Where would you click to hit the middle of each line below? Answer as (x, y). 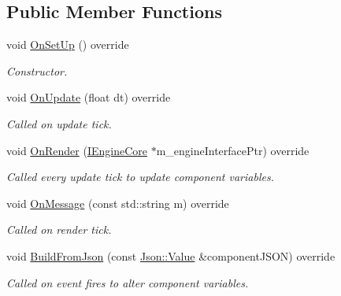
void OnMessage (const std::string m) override (118, 203)
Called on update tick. (59, 123)
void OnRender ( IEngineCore (77, 150)
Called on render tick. (59, 229)
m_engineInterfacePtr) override (233, 150)
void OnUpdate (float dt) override (89, 97)
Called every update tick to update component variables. (140, 177)
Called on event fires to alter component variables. (128, 282)
